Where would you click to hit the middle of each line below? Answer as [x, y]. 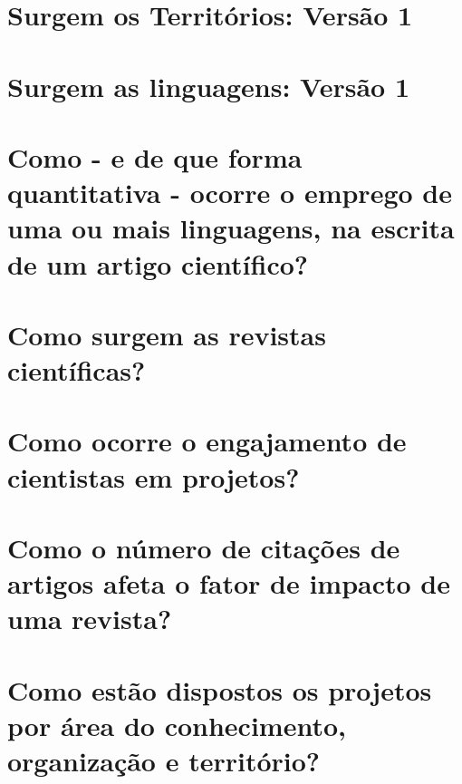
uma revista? [90, 619]
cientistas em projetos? [154, 476]
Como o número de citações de [204, 547]
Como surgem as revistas [167, 334]
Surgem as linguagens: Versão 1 [209, 86]
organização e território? [164, 761]
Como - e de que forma [155, 156]
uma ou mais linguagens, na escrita [231, 228]
